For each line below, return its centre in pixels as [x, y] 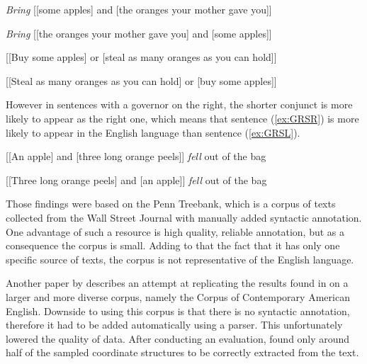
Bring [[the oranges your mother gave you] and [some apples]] [139, 33]
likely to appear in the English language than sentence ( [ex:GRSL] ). [153, 132]
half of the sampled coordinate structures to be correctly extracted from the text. [182, 352]
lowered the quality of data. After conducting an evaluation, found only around [178, 338]
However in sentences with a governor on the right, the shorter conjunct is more [179, 104]
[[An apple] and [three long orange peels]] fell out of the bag [136, 156]
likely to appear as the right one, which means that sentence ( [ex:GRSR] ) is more [182, 118]
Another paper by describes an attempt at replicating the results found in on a [177, 283]
